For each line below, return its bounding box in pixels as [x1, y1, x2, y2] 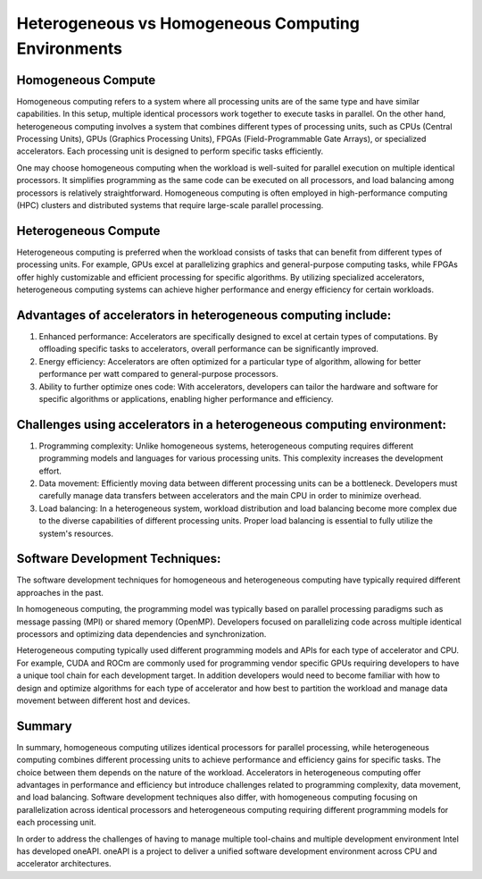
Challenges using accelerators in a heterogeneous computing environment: [16, 416, 446, 432]
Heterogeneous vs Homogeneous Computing [16, 13, 361, 33]
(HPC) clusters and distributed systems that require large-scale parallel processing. [16, 199, 324, 210]
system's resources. [38, 528, 113, 539]
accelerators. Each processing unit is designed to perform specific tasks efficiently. [16, 146, 324, 156]
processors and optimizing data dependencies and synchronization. [16, 629, 267, 640]
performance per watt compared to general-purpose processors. [38, 369, 278, 380]
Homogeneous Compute [16, 72, 156, 88]
